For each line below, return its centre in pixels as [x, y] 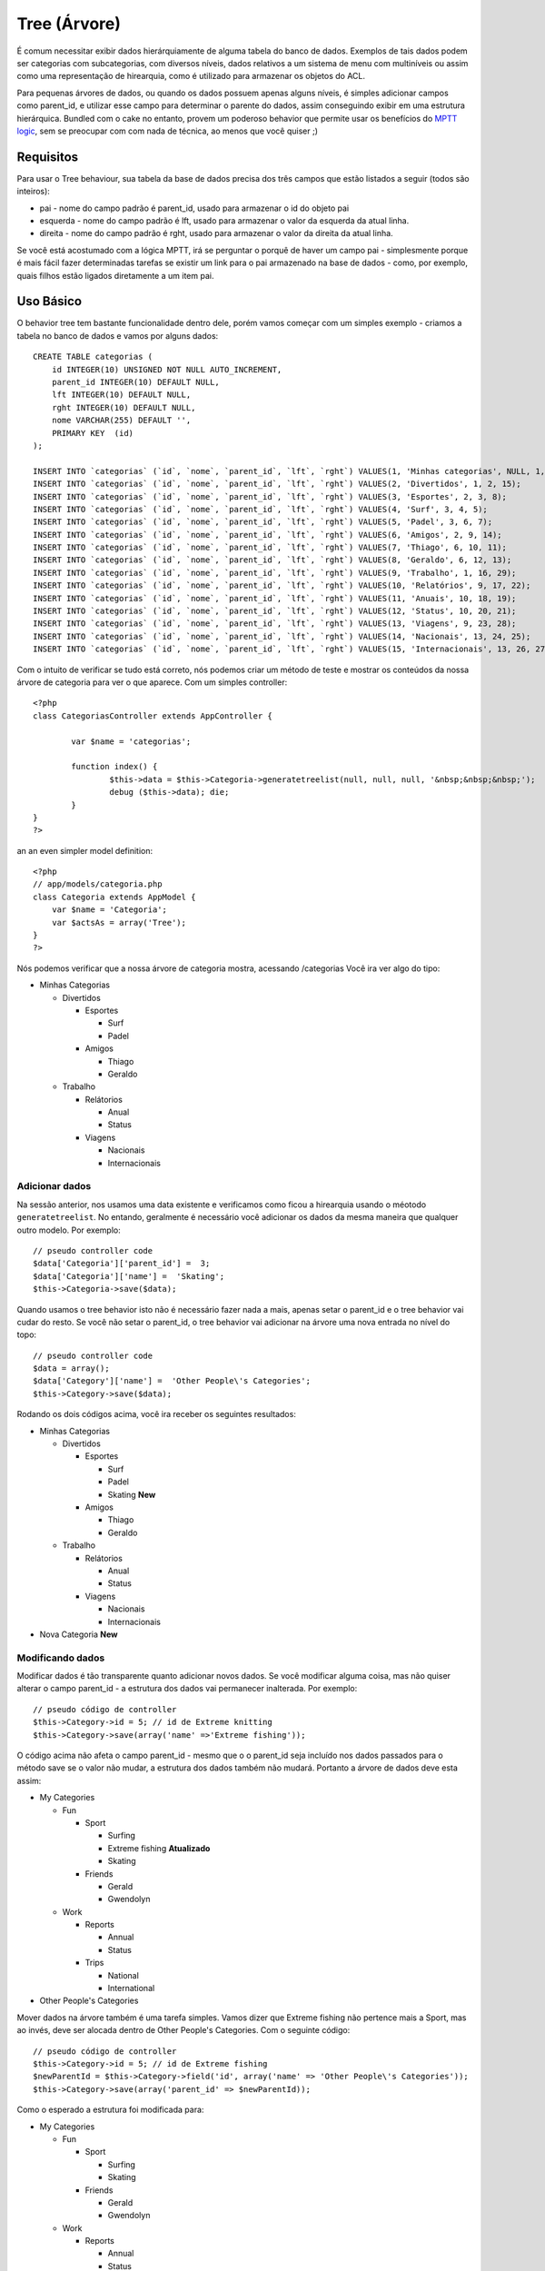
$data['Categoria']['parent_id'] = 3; [122, 1264]
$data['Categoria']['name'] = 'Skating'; [129, 1276]
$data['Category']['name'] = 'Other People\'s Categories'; [172, 1381]
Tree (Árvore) [69, 24]
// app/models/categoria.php [98, 884]
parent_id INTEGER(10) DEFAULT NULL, [135, 382]
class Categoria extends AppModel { [114, 897]
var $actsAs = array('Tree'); [119, 922]
